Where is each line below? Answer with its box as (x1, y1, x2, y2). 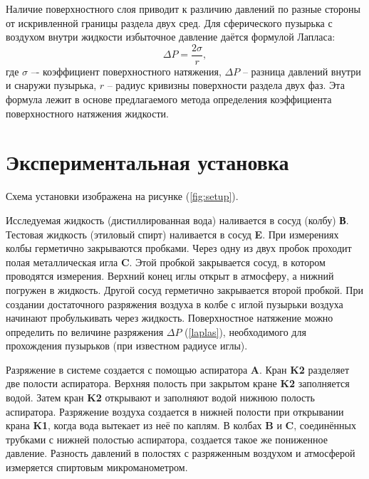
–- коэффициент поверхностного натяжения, (31, 63, 222, 78)
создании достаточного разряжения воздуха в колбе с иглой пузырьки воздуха (6, 296, 343, 311)
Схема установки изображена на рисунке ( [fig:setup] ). (6, 189, 239, 204)
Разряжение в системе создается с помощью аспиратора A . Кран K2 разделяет (6, 362, 350, 377)
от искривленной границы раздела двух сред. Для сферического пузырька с (6, 15, 333, 30)
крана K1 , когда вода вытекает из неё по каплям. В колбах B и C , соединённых (6, 418, 356, 433)
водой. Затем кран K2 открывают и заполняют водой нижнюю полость (6, 390, 315, 405)
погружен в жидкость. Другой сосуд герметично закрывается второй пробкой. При (6, 282, 363, 297)
